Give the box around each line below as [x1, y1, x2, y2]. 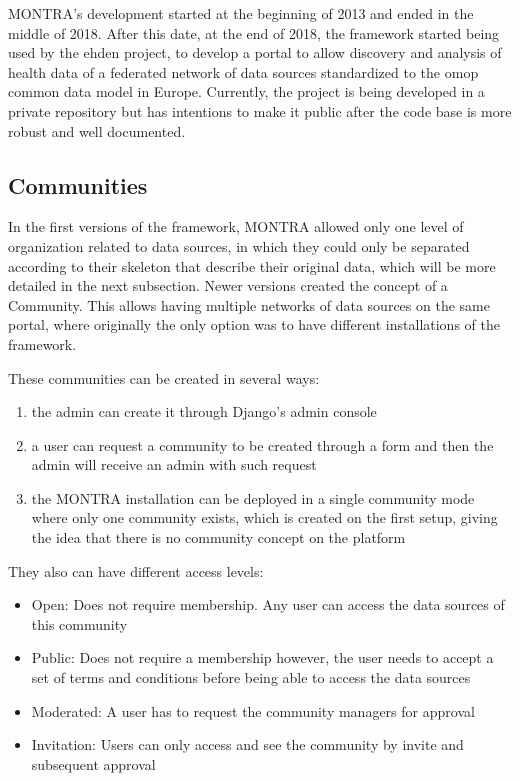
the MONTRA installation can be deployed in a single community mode [31, 487, 475, 508]
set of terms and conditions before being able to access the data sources [31, 667, 471, 688]
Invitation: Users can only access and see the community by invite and [31, 734, 464, 755]
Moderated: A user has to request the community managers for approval [31, 700, 475, 721]
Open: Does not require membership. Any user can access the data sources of [31, 594, 505, 615]
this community [31, 613, 128, 634]
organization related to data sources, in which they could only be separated [8, 235, 470, 256]
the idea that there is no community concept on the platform [31, 527, 406, 548]
